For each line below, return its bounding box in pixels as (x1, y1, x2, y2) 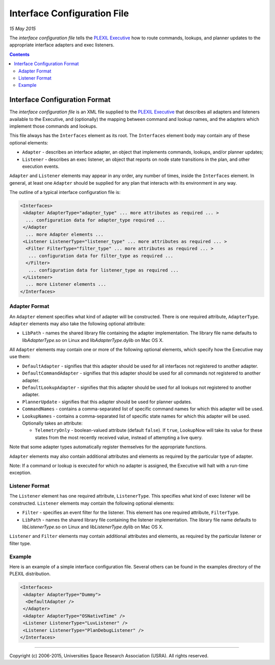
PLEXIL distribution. (9, 571, 51, 577)
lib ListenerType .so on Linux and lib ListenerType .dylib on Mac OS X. (22, 524, 163, 530)
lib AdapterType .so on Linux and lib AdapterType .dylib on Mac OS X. (22, 337, 164, 343)
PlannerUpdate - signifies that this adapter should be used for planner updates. (22, 399, 193, 405)
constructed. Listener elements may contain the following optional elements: (9, 500, 175, 506)
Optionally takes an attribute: (22, 420, 83, 426)
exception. (9, 470, 32, 476)
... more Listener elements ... (25, 281, 106, 287)
